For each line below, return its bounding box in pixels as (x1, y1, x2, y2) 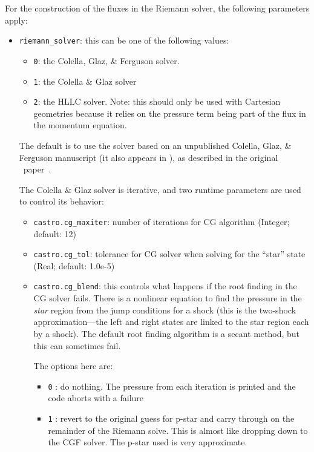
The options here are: (33, 359, 113, 372)
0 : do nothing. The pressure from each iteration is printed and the (48, 379, 296, 392)
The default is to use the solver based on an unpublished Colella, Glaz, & (19, 139, 292, 151)
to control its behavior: (19, 195, 104, 208)
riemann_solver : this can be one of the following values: (19, 34, 229, 47)
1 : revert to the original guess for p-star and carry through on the (48, 411, 295, 424)
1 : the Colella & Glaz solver (33, 74, 137, 87)
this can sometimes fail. (33, 339, 121, 352)
